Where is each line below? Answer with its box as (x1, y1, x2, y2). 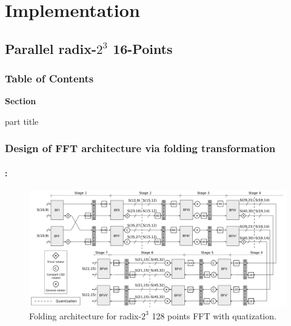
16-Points (113, 39, 173, 58)
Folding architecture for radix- (29, 309, 142, 322)
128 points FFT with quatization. (152, 309, 276, 322)
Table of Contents (5, 71, 94, 86)
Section (5, 95, 36, 107)
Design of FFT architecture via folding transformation (5, 141, 276, 156)
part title (5, 115, 39, 127)
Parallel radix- (5, 39, 97, 58)
